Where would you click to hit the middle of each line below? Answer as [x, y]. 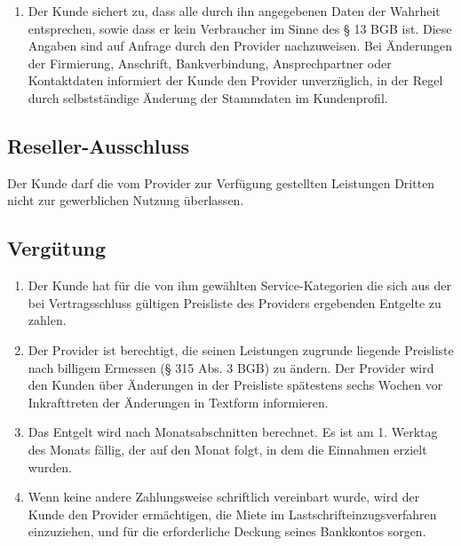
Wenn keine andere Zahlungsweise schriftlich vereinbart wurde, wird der [224, 497]
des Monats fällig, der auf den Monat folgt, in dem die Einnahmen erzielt [227, 449]
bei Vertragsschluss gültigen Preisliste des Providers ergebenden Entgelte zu [234, 302]
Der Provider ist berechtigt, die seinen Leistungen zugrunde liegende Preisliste [241, 349]
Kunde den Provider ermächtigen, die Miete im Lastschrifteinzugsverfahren [232, 514]
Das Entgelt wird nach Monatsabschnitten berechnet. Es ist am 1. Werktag [233, 432]
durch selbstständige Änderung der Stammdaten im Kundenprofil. [208, 97]
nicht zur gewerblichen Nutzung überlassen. [126, 200]
